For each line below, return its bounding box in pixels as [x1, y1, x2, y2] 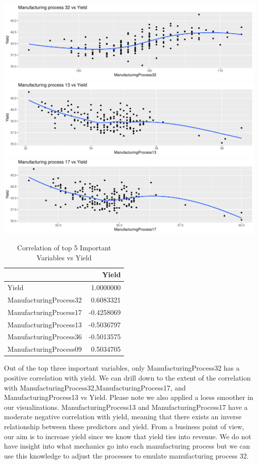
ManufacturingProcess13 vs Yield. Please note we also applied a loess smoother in [4, 392, 254, 402]
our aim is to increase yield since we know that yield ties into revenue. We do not [4, 431, 252, 441]
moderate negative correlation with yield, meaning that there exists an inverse [4, 411, 242, 422]
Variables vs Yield [36, 252, 92, 262]
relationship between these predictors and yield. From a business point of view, [4, 421, 244, 431]
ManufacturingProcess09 [7, 344, 82, 354]
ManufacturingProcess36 [7, 331, 82, 342]
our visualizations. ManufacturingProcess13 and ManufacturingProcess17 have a [4, 401, 248, 412]
